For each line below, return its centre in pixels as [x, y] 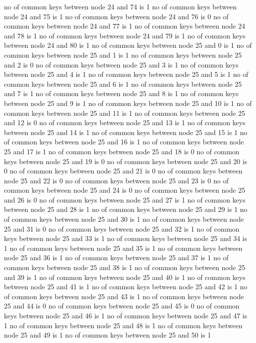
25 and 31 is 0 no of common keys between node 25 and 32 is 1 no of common [122, 228]
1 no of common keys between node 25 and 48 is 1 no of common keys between [123, 325]
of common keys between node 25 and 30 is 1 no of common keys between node [124, 219]
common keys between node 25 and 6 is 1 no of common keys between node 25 [123, 84]
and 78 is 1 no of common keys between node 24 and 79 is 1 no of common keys [125, 35]
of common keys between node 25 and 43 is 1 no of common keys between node [124, 296]
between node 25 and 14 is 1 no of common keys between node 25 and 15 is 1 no [126, 132]
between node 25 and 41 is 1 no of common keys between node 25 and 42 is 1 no [126, 287]
